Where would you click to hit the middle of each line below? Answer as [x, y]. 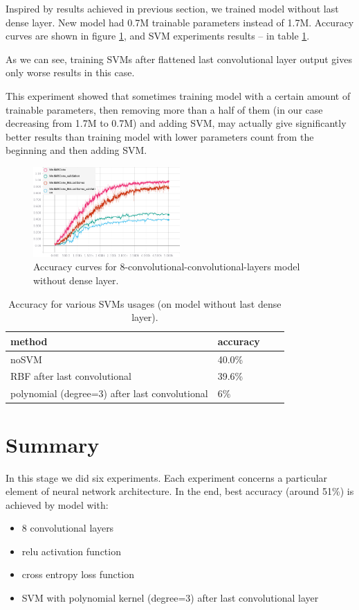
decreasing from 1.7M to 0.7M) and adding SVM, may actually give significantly [176, 123]
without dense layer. [76, 280]
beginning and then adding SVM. [76, 150]
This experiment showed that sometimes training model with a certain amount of [178, 95]
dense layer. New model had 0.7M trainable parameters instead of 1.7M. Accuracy [180, 22]
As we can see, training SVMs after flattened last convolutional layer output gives [179, 59]
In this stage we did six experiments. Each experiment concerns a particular [167, 477]
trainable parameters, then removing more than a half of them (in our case [164, 109]
